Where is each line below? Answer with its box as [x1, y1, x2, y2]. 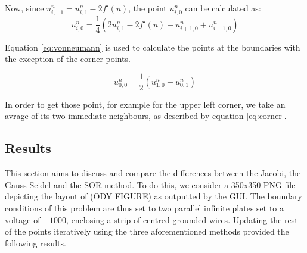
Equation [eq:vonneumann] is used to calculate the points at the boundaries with [5, 40, 300, 53]
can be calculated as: [185, 2, 261, 14]
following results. [5, 236, 66, 249]
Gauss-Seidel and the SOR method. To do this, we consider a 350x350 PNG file [5, 178, 296, 190]
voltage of [5, 213, 41, 226]
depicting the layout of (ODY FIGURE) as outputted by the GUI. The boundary [5, 190, 302, 202]
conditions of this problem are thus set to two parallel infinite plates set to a [5, 202, 284, 214]
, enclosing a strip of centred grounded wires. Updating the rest [66, 213, 298, 226]
